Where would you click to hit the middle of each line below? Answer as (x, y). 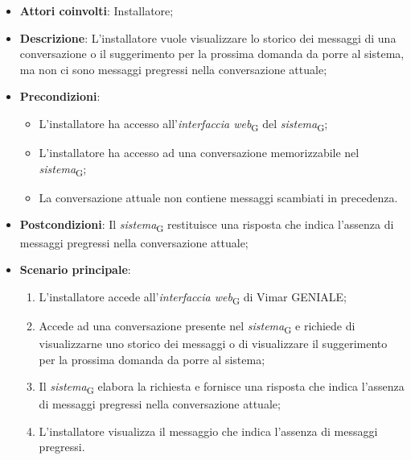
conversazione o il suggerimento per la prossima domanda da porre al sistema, (212, 54)
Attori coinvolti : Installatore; (97, 10)
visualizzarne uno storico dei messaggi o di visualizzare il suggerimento (213, 343)
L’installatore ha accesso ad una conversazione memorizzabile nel (199, 153)
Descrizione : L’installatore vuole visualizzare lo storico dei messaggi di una (208, 37)
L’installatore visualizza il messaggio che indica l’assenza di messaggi (208, 431)
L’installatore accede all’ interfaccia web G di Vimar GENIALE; (193, 297)
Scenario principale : (75, 269)
